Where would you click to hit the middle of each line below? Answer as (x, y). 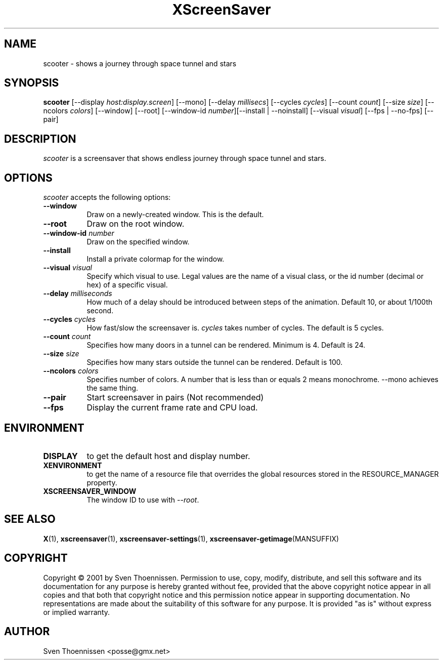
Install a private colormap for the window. (156, 259)
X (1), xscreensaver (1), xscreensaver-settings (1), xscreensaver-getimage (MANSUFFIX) (191, 538)
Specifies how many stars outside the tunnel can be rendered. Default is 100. (215, 362)
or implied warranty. (77, 612)
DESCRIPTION (40, 139)
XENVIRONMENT (73, 465)
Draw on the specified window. (138, 242)
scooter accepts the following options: (107, 197)
